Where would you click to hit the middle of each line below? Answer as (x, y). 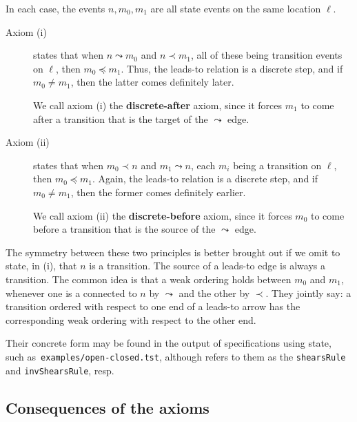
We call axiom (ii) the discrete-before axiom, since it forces (163, 215)
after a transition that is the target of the (121, 118)
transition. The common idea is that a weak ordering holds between (149, 279)
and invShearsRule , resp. (60, 370)
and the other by (214, 292)
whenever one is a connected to (71, 292)
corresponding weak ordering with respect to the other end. (131, 319)
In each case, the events (55, 8)
